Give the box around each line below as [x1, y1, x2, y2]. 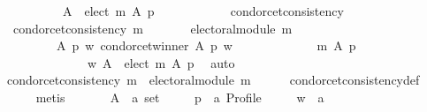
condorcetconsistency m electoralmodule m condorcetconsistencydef [6, 71, 420, 89]
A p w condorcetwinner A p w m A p [56, 36, 356, 55]
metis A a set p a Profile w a [35, 87, 324, 106]
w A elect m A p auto [87, 53, 235, 71]
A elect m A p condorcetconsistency [62, 2, 344, 19]
